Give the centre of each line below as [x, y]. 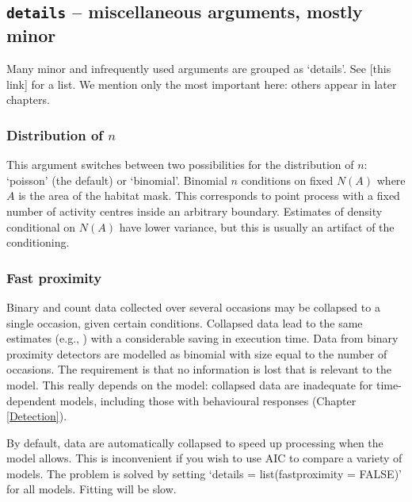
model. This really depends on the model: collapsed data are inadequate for [190, 384]
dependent [32, 400]
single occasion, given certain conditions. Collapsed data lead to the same [185, 322]
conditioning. [38, 242]
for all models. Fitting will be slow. [92, 489]
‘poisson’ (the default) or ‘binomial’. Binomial [117, 180]
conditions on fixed [287, 180]
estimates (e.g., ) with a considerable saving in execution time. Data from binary [202, 338]
